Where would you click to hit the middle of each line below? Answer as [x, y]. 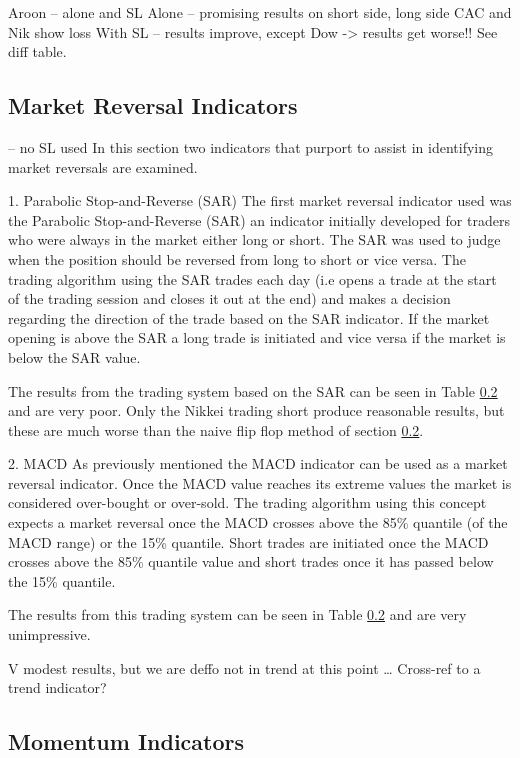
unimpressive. [49, 634]
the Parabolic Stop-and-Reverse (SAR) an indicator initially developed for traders [259, 219]
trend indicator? [57, 687]
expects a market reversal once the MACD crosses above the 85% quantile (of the [258, 522]
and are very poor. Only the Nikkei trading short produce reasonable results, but [256, 410]
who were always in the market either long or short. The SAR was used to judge [254, 239]
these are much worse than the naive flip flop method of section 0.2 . [216, 429]
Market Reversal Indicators [153, 105]
